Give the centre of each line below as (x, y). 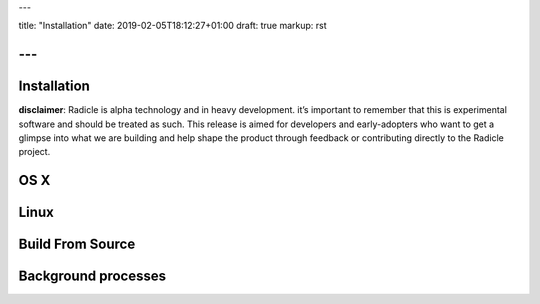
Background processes (92, 276)
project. (34, 152)
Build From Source (77, 244)
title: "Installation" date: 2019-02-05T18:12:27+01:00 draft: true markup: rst (172, 26)
